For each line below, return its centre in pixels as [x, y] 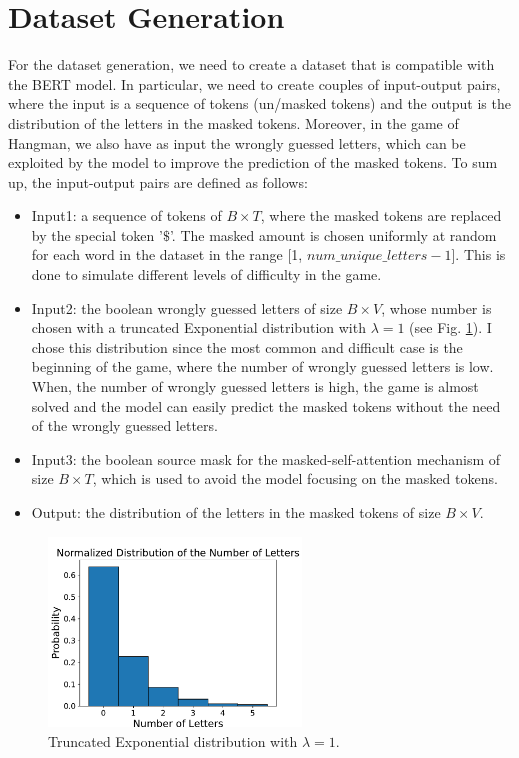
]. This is [478, 254]
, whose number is [436, 307]
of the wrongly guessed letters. [124, 425]
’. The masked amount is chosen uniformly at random [333, 234]
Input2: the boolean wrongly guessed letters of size [187, 307]
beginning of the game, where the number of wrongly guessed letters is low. [262, 366]
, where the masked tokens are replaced [381, 215]
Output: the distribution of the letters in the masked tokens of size [236, 512]
